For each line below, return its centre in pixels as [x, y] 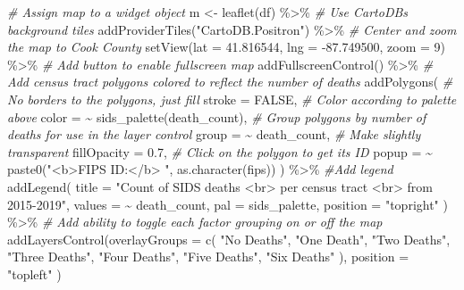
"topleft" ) [34, 273]
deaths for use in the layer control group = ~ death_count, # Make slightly [214, 134]
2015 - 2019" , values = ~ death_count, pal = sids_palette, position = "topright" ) [228, 204]
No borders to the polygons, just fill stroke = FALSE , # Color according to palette [232, 99]
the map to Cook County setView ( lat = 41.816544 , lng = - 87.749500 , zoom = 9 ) [227, 47]
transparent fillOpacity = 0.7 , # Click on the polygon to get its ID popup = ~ [220, 151]
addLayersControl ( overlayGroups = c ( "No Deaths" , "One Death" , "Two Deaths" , [229, 239]
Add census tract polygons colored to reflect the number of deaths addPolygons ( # [230, 82]
